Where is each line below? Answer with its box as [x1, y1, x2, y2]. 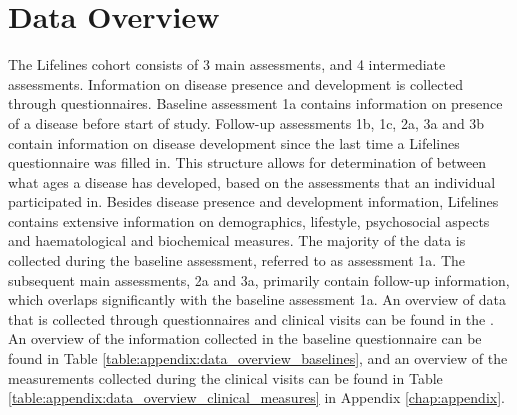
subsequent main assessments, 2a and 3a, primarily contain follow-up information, [8, 269, 510, 290]
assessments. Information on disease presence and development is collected [8, 73, 463, 94]
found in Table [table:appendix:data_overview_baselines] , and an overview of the [8, 348, 508, 369]
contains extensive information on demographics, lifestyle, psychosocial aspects [8, 210, 490, 231]
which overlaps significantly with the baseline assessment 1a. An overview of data [8, 289, 506, 310]
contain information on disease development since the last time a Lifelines [8, 132, 460, 153]
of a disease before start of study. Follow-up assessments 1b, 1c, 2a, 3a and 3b [8, 112, 485, 133]
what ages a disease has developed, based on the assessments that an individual [8, 171, 496, 192]
